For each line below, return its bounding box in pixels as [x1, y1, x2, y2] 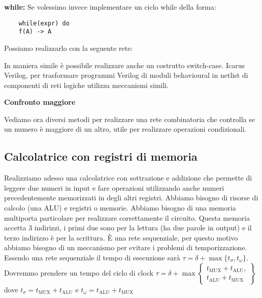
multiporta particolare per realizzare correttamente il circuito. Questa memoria [4, 212, 250, 223]
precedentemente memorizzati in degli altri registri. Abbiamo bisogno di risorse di [4, 192, 258, 203]
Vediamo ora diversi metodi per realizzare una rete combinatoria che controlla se [4, 113, 255, 124]
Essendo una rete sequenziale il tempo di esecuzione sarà [4, 252, 180, 263]
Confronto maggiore [4, 97, 76, 107]
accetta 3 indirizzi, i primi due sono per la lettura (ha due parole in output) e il [4, 222, 252, 233]
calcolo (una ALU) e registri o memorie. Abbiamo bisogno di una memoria [4, 202, 236, 213]
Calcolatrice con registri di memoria [4, 148, 198, 164]
